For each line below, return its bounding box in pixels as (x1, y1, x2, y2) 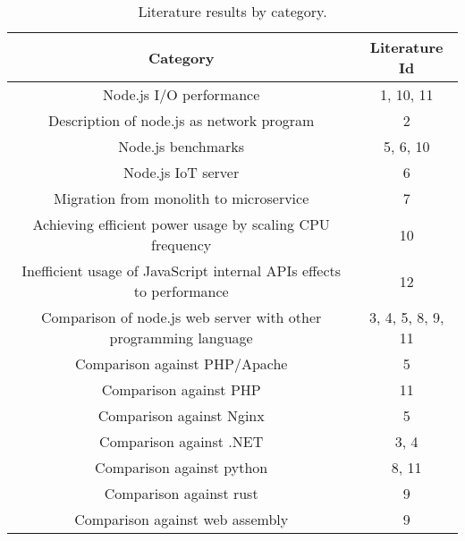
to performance (133, 281, 229, 301)
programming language (109, 327, 253, 348)
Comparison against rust (104, 483, 258, 503)
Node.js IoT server (123, 162, 240, 182)
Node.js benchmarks (118, 136, 245, 156)
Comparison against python (95, 457, 268, 478)
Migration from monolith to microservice (54, 188, 309, 208)
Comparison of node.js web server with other (41, 307, 322, 327)
